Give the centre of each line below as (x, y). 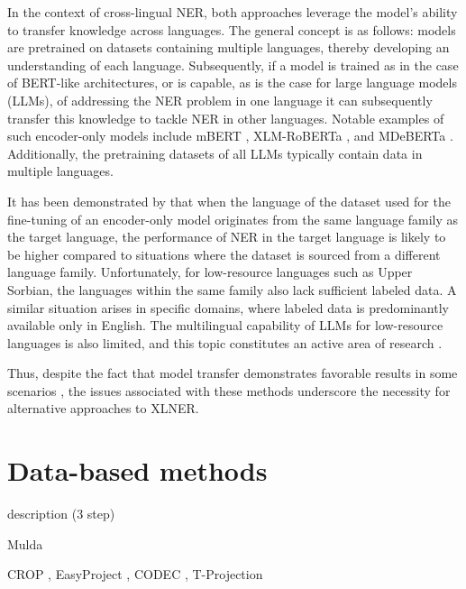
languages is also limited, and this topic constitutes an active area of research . (225, 342)
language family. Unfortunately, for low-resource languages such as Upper (210, 272)
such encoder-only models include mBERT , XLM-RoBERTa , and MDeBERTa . (230, 136)
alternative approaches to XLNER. (103, 408)
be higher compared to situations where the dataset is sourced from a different (224, 254)
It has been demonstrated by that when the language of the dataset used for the (229, 201)
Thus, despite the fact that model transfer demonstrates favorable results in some (233, 373)
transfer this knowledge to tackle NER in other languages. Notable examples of (226, 118)
